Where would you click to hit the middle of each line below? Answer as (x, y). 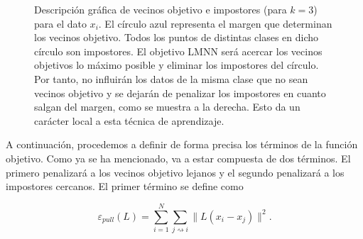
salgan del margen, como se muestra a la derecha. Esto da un (167, 107)
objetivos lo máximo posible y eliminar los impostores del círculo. (177, 65)
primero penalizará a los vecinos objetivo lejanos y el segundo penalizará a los (175, 172)
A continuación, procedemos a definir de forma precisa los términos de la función (182, 144)
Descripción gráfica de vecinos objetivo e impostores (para (161, 9)
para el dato (60, 23)
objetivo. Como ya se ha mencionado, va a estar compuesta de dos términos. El (178, 158)
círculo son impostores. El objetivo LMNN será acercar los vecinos (178, 51)
